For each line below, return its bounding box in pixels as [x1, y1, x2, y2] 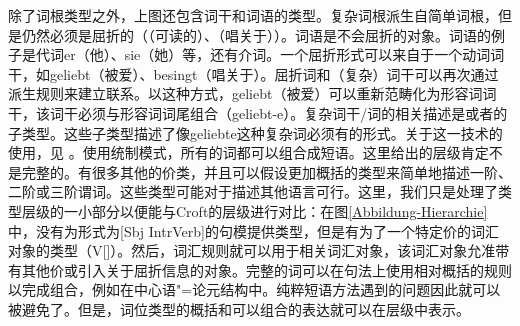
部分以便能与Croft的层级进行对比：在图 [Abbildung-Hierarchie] [91, 200, 488, 221]
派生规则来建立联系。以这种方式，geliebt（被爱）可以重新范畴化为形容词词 [8, 83, 497, 104]
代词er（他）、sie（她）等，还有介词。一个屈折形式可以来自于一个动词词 [35, 44, 505, 65]
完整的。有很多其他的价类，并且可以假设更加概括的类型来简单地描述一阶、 [21, 161, 512, 182]
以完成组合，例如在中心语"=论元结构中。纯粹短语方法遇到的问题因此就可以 [8, 279, 501, 300]
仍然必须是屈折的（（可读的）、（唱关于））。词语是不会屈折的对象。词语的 [21, 24, 491, 45]
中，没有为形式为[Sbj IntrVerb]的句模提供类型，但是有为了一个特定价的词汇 [8, 220, 499, 241]
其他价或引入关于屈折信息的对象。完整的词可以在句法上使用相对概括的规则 [21, 259, 512, 280]
